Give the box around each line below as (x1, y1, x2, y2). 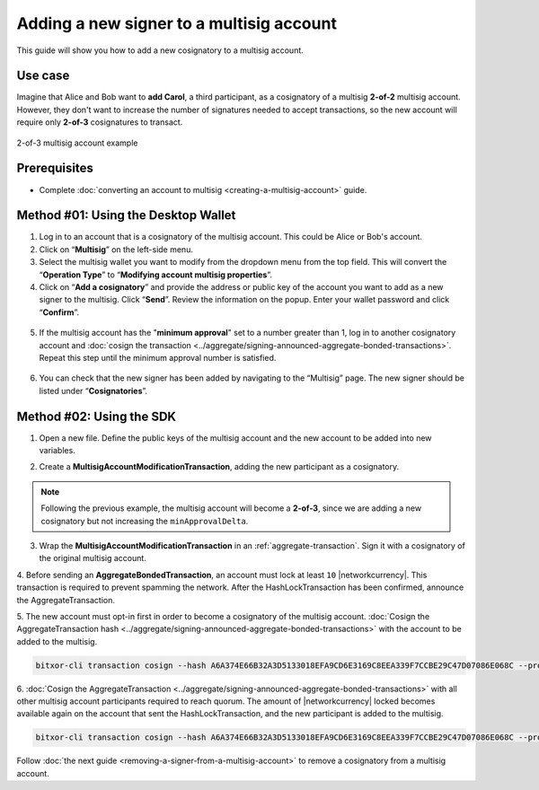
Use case (16, 68, 70, 83)
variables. (39, 445, 75, 456)
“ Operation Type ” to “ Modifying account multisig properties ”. (39, 269, 273, 280)
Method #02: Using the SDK (16, 408, 177, 424)
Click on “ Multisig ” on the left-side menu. (39, 243, 193, 255)
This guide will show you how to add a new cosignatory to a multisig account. (16, 45, 305, 56)
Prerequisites (16, 161, 93, 176)
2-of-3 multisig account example (16, 137, 138, 148)
